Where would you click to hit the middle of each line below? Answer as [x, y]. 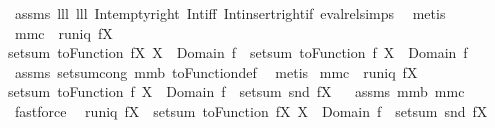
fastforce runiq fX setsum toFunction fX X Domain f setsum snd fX [251, 110]
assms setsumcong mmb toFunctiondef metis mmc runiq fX [216, 71]
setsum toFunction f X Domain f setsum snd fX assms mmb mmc [236, 91]
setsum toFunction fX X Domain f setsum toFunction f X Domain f [238, 52]
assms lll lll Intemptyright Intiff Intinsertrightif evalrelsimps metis [230, 13]
